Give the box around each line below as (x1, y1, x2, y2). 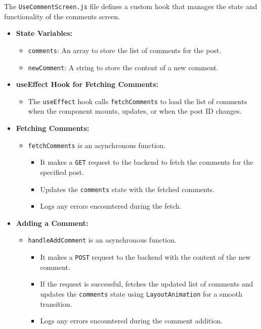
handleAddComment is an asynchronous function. (28, 234, 177, 245)
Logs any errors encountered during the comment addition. (40, 315, 223, 326)
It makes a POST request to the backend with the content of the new (40, 252, 251, 262)
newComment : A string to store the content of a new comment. (28, 62, 219, 72)
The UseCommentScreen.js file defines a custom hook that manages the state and (4, 1, 257, 11)
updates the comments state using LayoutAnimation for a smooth (40, 288, 242, 299)
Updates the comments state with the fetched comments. (40, 183, 215, 194)
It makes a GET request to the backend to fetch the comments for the (40, 157, 253, 167)
